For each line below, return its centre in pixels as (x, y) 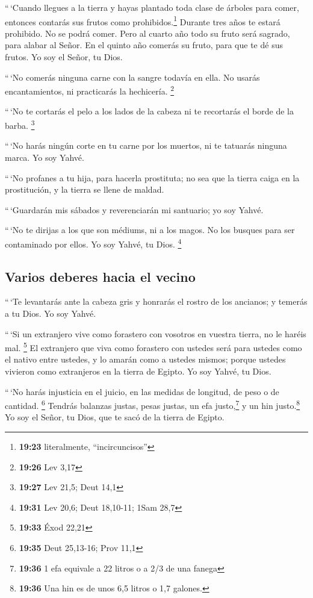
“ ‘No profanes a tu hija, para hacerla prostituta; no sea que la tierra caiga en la (152, 177)
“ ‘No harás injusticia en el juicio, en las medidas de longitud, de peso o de (142, 391)
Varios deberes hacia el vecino (100, 276)
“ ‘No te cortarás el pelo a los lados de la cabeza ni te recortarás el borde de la (149, 111)
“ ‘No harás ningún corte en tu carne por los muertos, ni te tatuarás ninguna (146, 145)
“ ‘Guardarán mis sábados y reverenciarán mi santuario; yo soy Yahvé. (134, 209)
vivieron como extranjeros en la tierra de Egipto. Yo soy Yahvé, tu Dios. (138, 371)
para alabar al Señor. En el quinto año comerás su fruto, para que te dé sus (144, 45)
